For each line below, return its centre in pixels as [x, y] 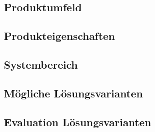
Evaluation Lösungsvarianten [78, 122]
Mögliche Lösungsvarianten [73, 93]
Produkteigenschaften [60, 36]
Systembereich [41, 64]
